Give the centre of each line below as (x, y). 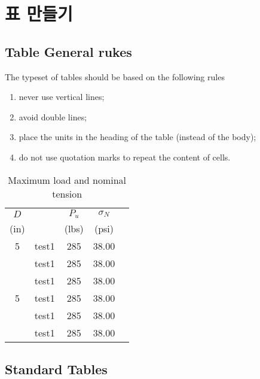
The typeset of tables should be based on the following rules (115, 76)
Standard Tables (56, 369)
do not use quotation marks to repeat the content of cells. (125, 157)
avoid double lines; (53, 116)
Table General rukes (68, 51)
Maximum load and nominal (67, 180)
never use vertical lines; (62, 97)
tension (67, 193)
